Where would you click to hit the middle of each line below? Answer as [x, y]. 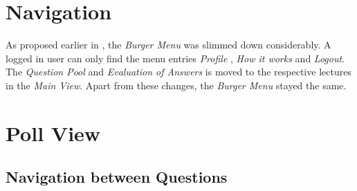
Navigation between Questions [117, 177]
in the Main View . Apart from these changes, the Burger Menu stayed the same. [176, 85]
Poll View [53, 133]
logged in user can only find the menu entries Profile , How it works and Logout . [175, 58]
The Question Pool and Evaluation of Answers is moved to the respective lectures [178, 72]
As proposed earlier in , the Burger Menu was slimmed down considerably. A [168, 45]
